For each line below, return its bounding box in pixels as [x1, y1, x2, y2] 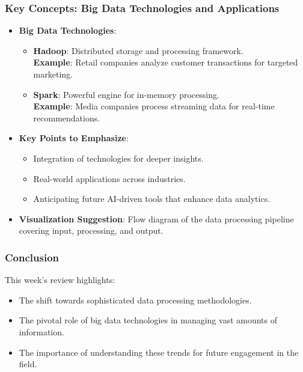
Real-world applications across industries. [33, 172, 186, 184]
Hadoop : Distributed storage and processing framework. [33, 44, 243, 56]
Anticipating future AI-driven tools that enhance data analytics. [33, 192, 271, 205]
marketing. [33, 68, 73, 80]
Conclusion [5, 249, 59, 264]
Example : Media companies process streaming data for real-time [33, 100, 275, 112]
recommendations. [33, 111, 100, 124]
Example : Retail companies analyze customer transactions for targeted [33, 56, 298, 69]
